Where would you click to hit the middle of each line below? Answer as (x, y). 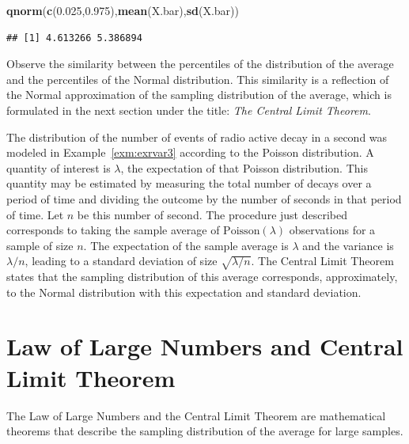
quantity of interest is (59, 167)
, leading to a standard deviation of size (121, 261)
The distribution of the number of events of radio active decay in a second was (197, 137)
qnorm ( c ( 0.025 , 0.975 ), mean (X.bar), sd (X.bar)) (123, 10)
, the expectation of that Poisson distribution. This (244, 167)
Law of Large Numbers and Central (205, 346)
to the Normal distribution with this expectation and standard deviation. (184, 292)
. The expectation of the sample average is (186, 245)
